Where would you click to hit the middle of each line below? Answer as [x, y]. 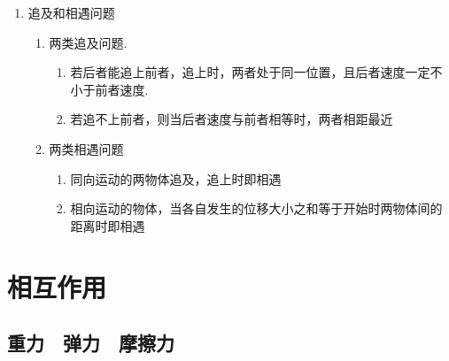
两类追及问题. [88, 42]
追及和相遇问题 [71, 12]
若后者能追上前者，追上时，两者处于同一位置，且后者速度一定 [250, 72]
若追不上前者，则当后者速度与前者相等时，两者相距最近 [232, 119]
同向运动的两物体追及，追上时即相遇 [176, 178]
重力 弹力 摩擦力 [91, 343]
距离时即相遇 [108, 225]
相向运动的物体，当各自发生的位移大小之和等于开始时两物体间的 [256, 208]
